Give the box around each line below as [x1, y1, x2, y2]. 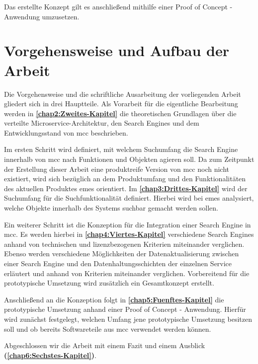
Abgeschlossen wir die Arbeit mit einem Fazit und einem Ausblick [4, 340, 205, 351]
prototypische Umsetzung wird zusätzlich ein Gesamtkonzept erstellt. [4, 278, 214, 288]
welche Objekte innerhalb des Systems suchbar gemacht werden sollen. [4, 203, 218, 213]
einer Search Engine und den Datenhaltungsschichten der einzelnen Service [4, 258, 232, 268]
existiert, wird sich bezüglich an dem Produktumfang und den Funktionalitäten [4, 173, 246, 184]
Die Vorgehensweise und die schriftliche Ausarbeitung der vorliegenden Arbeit [4, 88, 241, 99]
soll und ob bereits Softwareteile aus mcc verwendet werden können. [4, 323, 211, 334]
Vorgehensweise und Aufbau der [4, 40, 230, 61]
